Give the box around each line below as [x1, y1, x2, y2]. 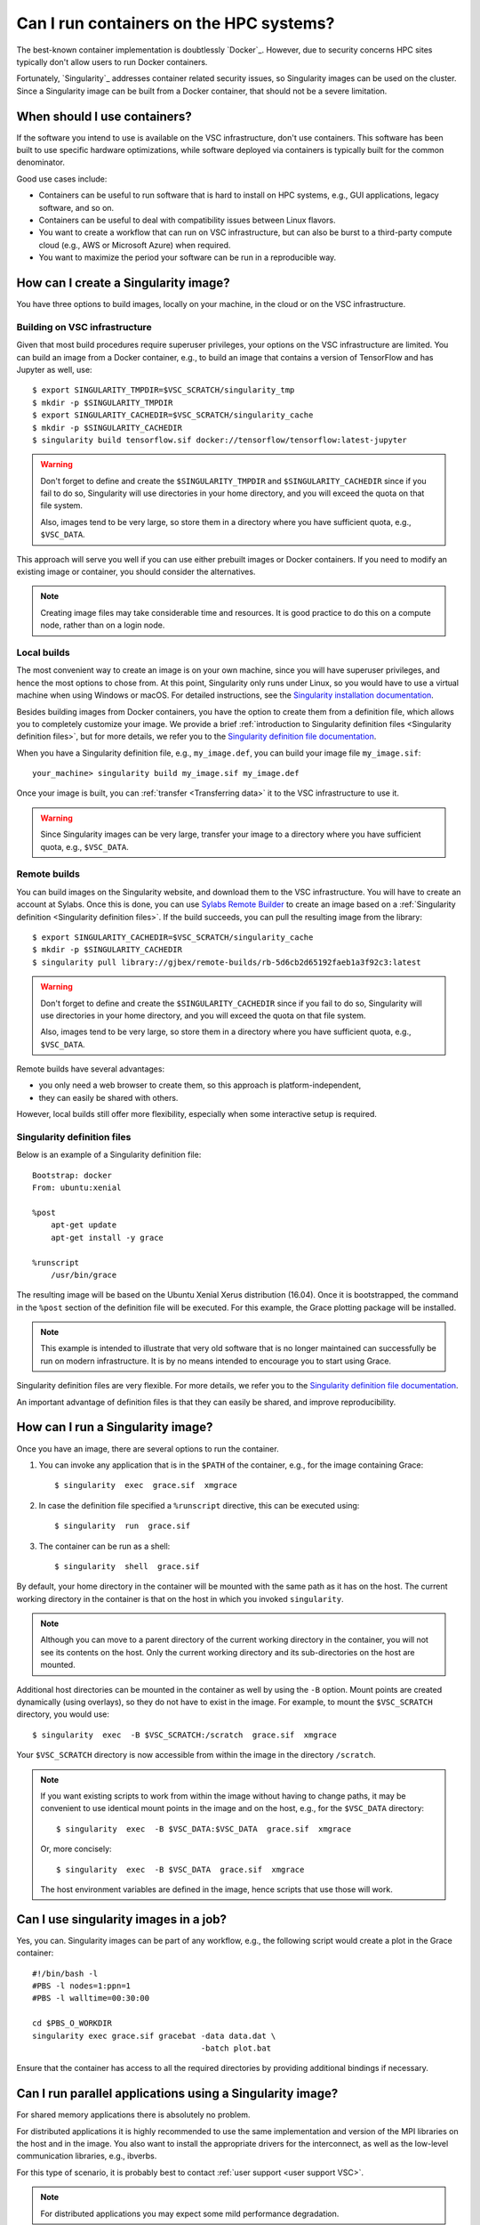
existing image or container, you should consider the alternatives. [16, 566, 256, 578]
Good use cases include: [16, 174, 108, 184]
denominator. [16, 157, 66, 168]
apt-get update [50, 1220, 117, 1230]
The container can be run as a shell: [38, 1541, 171, 1551]
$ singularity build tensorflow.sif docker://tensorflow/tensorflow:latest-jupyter [32, 434, 408, 445]
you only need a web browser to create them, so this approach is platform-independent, [38, 1080, 362, 1090]
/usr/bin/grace [50, 1269, 117, 1280]
